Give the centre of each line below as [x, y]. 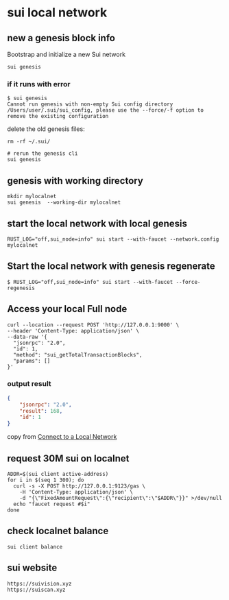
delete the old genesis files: [46, 129]
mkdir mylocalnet [32, 197]
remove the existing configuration [58, 117]
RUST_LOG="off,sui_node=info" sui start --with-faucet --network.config [113, 239]
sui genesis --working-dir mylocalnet [64, 203]
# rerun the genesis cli [43, 154]
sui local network [57, 13]
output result [29, 384]
